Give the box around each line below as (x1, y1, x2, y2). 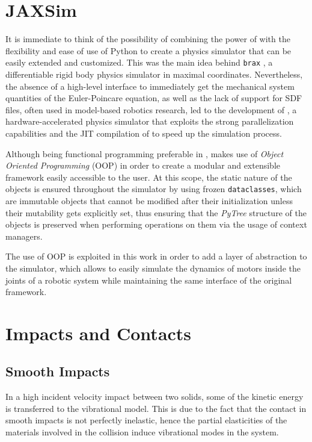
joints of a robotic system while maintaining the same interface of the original (5, 273, 292, 286)
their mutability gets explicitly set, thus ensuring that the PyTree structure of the (5, 206, 307, 219)
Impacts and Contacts (5, 320, 192, 345)
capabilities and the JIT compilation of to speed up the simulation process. (5, 126, 282, 139)
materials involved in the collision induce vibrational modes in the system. (5, 426, 279, 438)
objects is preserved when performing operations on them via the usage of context (5, 218, 307, 231)
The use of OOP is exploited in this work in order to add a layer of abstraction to (5, 250, 307, 263)
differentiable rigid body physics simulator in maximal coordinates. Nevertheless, (5, 67, 303, 80)
